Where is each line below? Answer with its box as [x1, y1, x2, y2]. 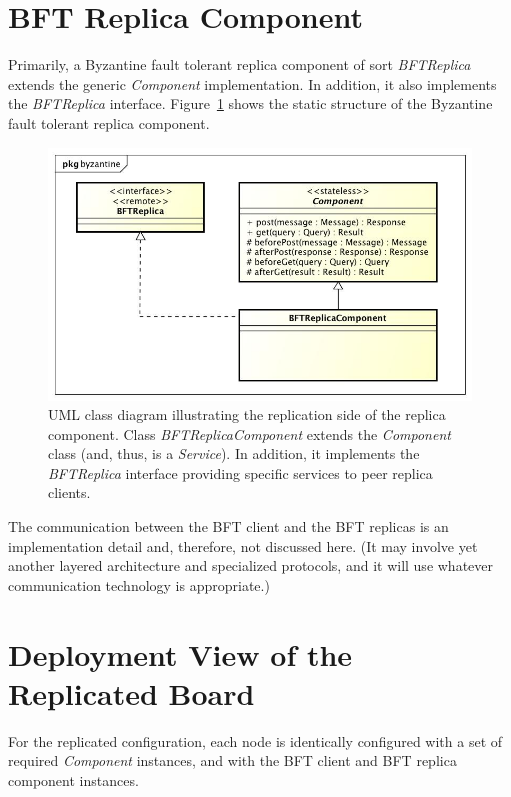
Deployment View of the [8, 633, 353, 674]
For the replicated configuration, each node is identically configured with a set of [8, 730, 503, 751]
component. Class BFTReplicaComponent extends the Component [48, 423, 451, 444]
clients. [48, 482, 91, 503]
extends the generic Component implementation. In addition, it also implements [8, 73, 497, 94]
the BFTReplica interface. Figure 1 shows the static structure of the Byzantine [8, 93, 493, 114]
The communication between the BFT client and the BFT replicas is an [8, 516, 449, 537]
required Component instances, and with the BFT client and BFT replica [8, 750, 457, 771]
